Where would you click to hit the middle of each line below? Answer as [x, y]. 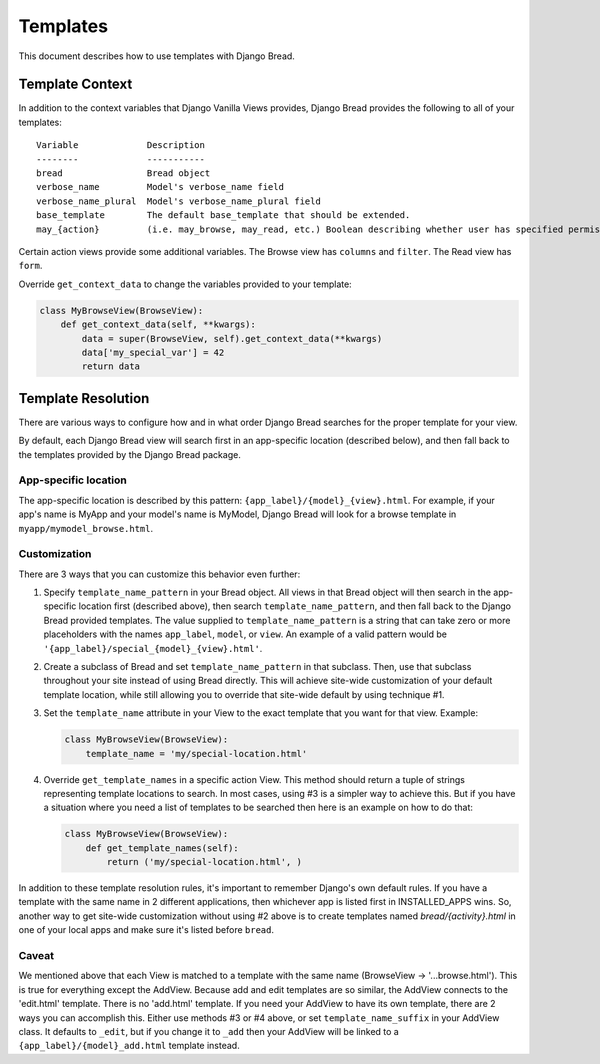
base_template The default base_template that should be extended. [223, 215]
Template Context [75, 84]
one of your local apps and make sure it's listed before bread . [146, 930]
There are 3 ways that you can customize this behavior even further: [159, 574]
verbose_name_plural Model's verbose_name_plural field [179, 201]
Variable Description [120, 145]
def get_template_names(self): [162, 848]
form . [30, 266]
